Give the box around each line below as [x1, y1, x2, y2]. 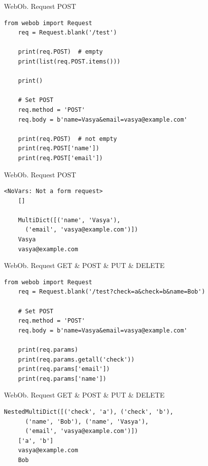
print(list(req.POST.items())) [18, 58, 121, 65]
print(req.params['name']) [18, 375, 106, 382]
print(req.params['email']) [18, 366, 110, 373]
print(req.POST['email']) [18, 154, 103, 162]
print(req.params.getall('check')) [18, 356, 135, 363]
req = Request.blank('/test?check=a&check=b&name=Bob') [18, 288, 206, 296]
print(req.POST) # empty [18, 48, 103, 56]
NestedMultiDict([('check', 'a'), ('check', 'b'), [4, 408, 173, 415]
